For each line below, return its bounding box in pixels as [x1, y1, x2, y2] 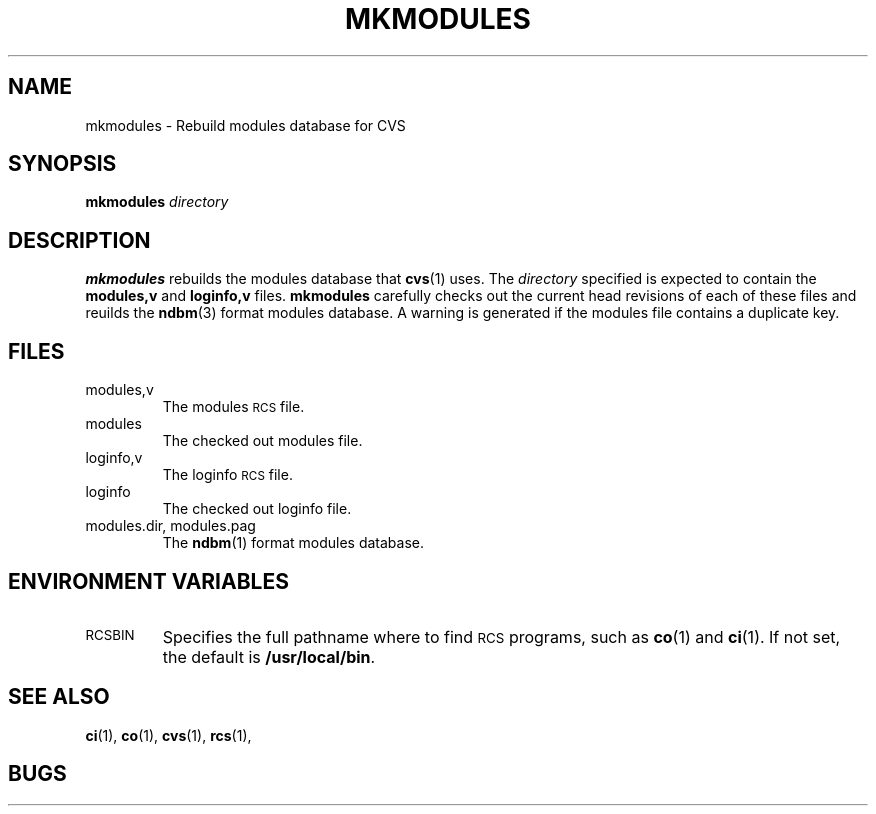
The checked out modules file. [162, 432, 363, 450]
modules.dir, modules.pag [85, 517, 256, 535]
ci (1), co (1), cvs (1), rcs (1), [85, 726, 252, 744]
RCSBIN [85, 626, 135, 643]
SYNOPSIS [8, 151, 117, 177]
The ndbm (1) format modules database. [162, 534, 425, 552]
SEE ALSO [8, 684, 110, 710]
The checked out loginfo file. [162, 500, 352, 518]
